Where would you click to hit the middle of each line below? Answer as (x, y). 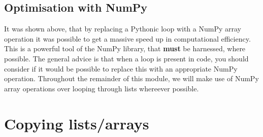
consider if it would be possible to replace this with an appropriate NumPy (121, 68)
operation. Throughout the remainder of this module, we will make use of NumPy (131, 78)
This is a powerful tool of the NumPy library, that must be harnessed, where (125, 48)
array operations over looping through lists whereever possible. (102, 88)
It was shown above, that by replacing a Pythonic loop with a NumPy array (123, 29)
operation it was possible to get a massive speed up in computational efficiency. (127, 38)
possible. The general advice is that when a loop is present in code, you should (126, 58)
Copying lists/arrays (77, 123)
